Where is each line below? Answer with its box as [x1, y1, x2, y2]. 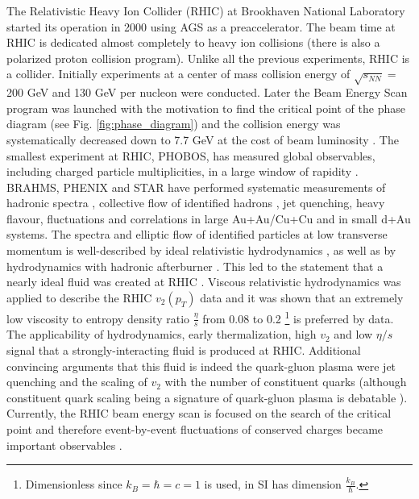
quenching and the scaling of [6, 373, 147, 390]
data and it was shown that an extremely [200, 289, 404, 306]
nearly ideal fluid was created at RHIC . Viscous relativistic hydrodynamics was [6, 273, 401, 290]
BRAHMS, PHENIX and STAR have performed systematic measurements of [6, 178, 386, 195]
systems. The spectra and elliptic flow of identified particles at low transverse [6, 226, 388, 243]
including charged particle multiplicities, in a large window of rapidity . [6, 163, 359, 180]
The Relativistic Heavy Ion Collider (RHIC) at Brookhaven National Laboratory [6, 2, 405, 19]
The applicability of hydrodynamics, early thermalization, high [6, 326, 317, 343]
